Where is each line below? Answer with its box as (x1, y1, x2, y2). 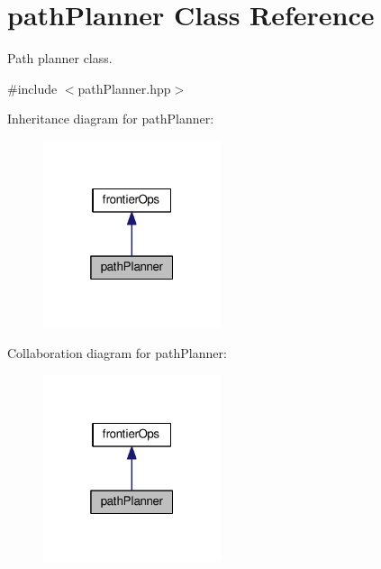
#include (7, 78, 58, 97)
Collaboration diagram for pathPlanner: (7, 344, 227, 363)
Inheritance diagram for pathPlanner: (7, 109, 214, 128)
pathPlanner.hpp (77, 78, 171, 97)
